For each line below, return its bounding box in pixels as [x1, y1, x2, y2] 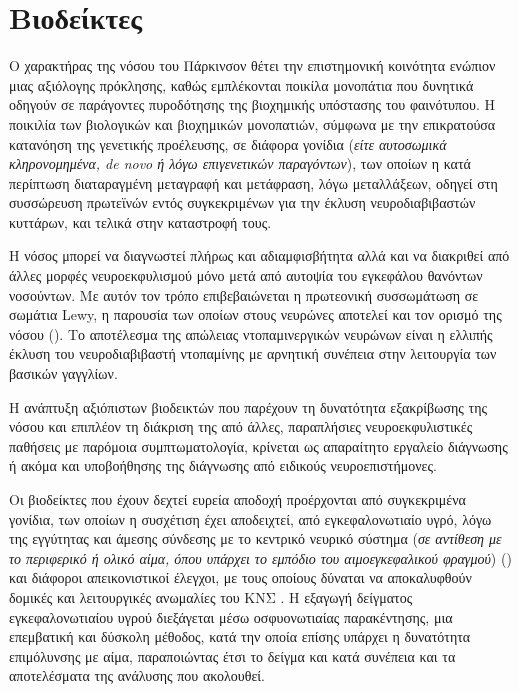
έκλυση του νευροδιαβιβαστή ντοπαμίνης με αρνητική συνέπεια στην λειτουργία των [9, 343, 497, 364]
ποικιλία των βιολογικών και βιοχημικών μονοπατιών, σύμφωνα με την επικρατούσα [9, 113, 496, 134]
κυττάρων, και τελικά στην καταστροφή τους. [9, 211, 272, 232]
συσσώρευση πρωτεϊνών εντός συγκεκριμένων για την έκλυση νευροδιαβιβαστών [9, 192, 476, 213]
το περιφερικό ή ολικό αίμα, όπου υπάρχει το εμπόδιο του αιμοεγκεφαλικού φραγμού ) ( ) [9, 547, 512, 568]
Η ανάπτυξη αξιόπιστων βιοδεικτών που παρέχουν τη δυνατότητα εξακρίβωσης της [9, 396, 487, 417]
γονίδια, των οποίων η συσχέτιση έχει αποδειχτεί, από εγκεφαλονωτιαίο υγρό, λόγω [9, 508, 492, 529]
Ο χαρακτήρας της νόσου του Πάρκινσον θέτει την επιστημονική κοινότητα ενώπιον [9, 55, 496, 76]
